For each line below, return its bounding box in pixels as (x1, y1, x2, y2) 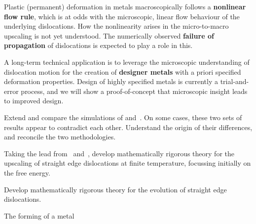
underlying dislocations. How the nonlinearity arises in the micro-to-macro (4, 21, 229, 31)
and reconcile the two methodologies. (4, 132, 116, 142)
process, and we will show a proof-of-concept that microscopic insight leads (21, 86, 248, 96)
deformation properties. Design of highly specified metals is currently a (4, 76, 219, 87)
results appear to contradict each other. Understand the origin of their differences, (4, 122, 253, 132)
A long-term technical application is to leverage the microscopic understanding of (4, 56, 250, 67)
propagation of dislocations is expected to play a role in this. (4, 40, 193, 50)
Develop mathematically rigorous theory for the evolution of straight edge (4, 184, 227, 194)
